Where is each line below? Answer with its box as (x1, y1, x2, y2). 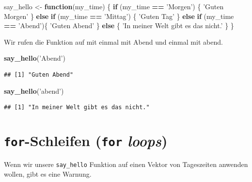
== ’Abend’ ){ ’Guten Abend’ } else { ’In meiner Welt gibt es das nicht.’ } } (4, 20, 234, 31)
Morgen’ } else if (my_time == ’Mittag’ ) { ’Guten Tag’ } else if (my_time (4, 11, 234, 21)
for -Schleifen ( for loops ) (4, 130, 168, 150)
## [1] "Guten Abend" (4, 71, 74, 78)
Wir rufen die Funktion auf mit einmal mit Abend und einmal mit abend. (4, 36, 223, 47)
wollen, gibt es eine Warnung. (4, 168, 92, 179)
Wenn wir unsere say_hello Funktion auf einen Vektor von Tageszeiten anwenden (4, 159, 248, 169)
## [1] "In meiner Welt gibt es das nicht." (4, 104, 150, 111)
